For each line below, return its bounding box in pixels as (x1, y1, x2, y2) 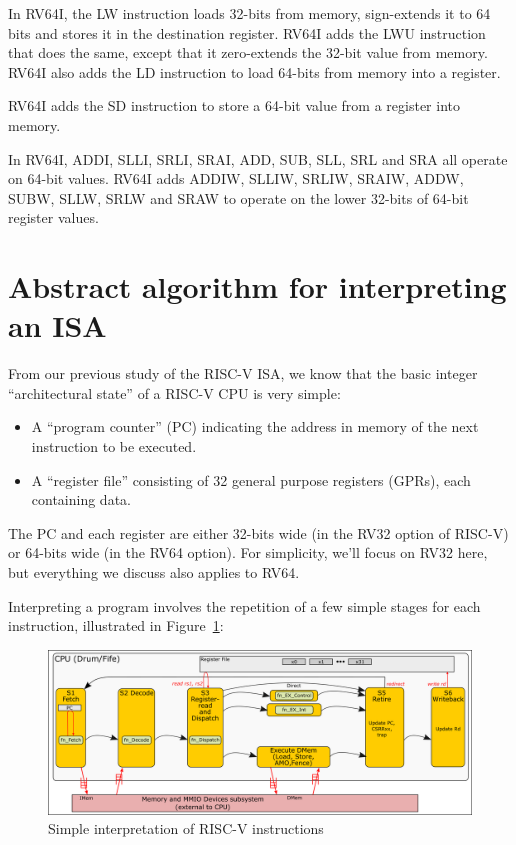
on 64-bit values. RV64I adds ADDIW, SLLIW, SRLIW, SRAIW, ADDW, (8, 168, 464, 189)
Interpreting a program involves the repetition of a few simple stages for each (8, 595, 481, 616)
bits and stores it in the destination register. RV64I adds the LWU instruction (8, 22, 486, 43)
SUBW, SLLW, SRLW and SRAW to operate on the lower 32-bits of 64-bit (8, 187, 469, 208)
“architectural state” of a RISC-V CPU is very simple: (8, 382, 341, 403)
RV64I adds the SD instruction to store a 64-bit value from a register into (8, 95, 460, 116)
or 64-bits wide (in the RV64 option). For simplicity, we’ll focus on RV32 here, (8, 542, 488, 563)
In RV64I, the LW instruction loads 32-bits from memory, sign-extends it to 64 (8, 3, 491, 23)
